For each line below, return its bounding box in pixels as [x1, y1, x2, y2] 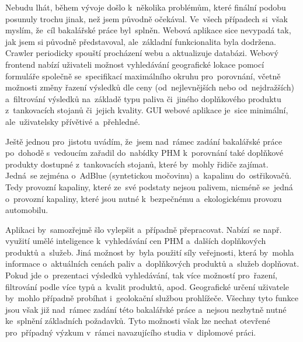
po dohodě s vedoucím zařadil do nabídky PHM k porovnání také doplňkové [5, 146, 284, 159]
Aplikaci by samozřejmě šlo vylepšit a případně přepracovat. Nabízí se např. [5, 223, 282, 235]
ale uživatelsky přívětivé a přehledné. [5, 115, 140, 127]
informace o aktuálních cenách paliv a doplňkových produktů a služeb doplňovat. [5, 257, 299, 270]
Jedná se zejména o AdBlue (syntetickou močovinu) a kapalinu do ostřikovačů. [5, 169, 292, 182]
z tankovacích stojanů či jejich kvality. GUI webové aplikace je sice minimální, [5, 104, 288, 116]
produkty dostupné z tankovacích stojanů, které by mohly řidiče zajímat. [5, 158, 269, 170]
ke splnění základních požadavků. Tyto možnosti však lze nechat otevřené [5, 315, 270, 327]
